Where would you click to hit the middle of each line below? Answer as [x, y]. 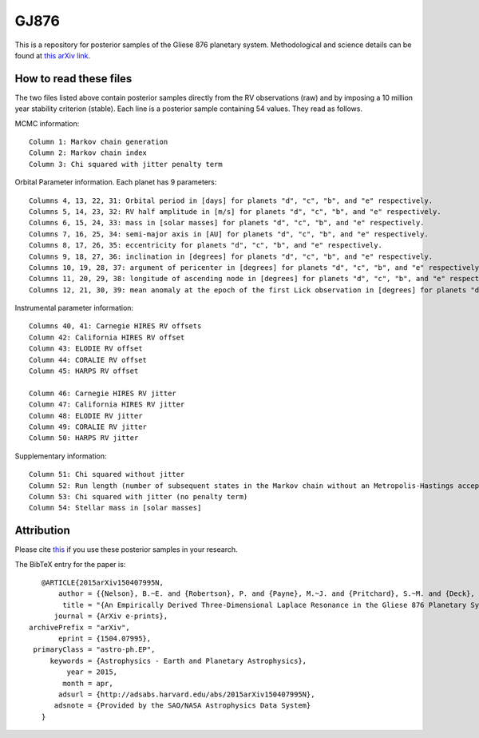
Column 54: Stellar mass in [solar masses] [115, 508]
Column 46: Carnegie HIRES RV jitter [103, 393]
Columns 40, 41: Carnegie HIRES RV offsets [115, 326]
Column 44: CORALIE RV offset [88, 360]
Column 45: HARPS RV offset [84, 371]
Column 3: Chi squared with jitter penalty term [126, 164]
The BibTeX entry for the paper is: [70, 564]
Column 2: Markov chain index [88, 153]
